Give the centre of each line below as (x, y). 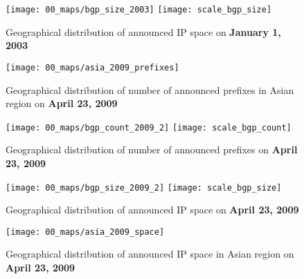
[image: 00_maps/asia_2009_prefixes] (92, 67)
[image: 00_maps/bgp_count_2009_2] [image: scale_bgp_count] (149, 127)
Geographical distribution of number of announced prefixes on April (152, 150)
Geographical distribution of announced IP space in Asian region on (150, 254)
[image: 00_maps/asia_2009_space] (85, 232)
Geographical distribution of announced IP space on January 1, (143, 31)
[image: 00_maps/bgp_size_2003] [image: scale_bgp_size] (139, 10)
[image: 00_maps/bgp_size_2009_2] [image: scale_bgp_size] (144, 187)
